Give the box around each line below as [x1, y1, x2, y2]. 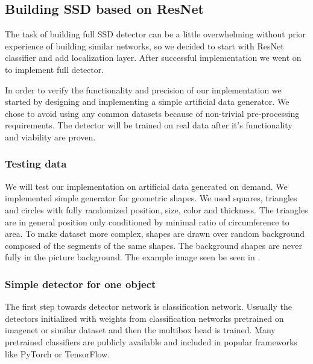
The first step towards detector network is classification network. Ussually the [5, 300, 292, 313]
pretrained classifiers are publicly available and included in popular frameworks [5, 335, 297, 348]
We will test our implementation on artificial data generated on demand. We [5, 180, 288, 192]
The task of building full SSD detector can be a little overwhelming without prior [5, 28, 306, 40]
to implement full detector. [5, 63, 104, 75]
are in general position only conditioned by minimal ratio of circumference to [5, 215, 289, 228]
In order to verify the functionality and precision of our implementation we [5, 83, 282, 96]
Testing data [5, 156, 67, 171]
